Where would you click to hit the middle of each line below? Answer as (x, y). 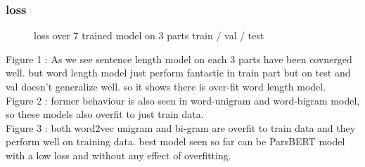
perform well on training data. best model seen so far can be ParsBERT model (175, 141)
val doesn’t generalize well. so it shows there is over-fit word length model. (166, 86)
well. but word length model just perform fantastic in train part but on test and (178, 73)
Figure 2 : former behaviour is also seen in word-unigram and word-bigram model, (183, 100)
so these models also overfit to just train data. (105, 114)
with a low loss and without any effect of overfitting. (119, 155)
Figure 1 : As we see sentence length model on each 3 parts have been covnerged (179, 59)
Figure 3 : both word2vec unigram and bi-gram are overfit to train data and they (181, 127)
